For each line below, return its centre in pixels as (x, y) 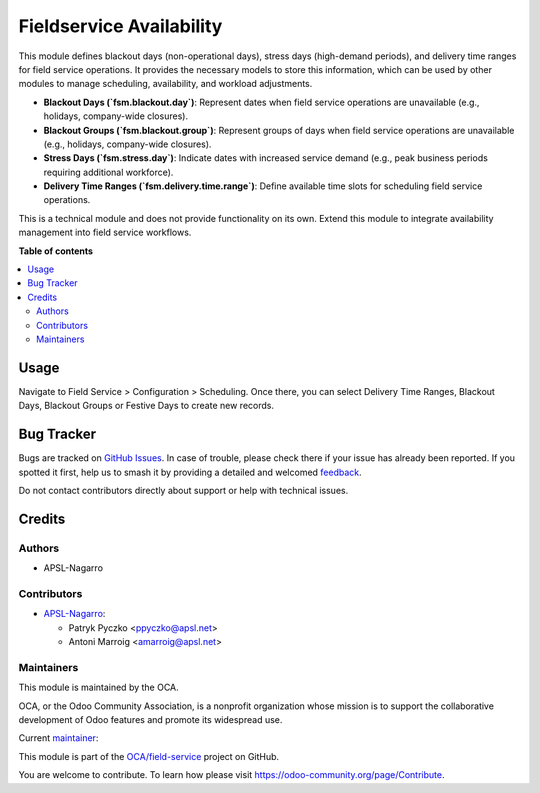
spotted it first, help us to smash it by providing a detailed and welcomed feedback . (190, 472)
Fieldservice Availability (120, 26)
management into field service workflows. (105, 232)
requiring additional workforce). (108, 172)
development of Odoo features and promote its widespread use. (150, 719)
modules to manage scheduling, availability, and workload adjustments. (165, 84)
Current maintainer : (58, 738)
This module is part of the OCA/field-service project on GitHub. (149, 756)
